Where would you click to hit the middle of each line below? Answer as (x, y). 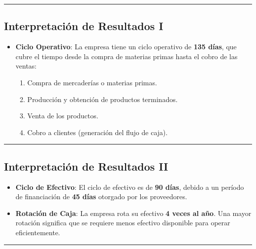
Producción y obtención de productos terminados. (102, 99)
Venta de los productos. (63, 116)
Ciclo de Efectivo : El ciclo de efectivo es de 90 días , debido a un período (130, 187)
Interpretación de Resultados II (86, 166)
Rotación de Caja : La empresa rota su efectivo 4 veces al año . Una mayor (133, 213)
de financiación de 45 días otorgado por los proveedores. (101, 196)
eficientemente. (38, 232)
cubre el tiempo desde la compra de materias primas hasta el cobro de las (127, 56)
